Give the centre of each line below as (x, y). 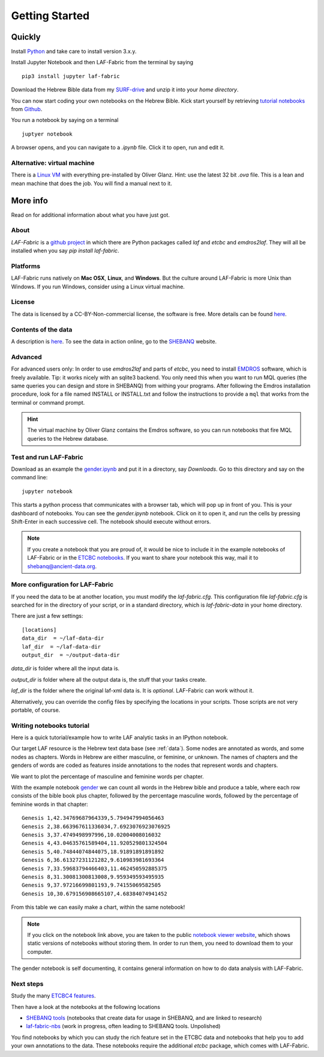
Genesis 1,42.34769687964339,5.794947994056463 (93, 818)
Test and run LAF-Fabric (47, 457)
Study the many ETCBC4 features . (53, 996)
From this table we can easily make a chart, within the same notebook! (98, 907)
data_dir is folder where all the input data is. (65, 668)
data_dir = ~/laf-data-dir (63, 638)
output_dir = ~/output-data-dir (71, 655)
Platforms (26, 266)
